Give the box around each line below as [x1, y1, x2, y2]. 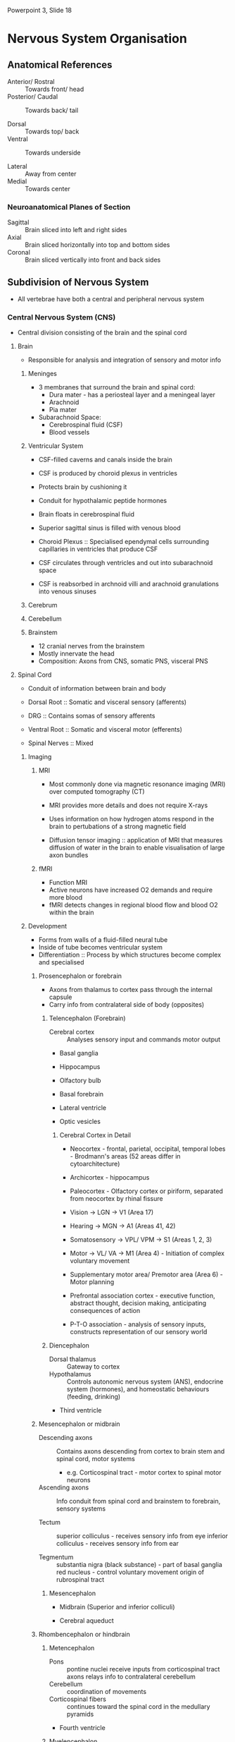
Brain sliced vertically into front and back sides [25, 255, 161, 264]
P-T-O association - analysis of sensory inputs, [70, 1320, 206, 1329]
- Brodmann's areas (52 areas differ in [70, 1152, 181, 1161]
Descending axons [38, 1434, 93, 1442]
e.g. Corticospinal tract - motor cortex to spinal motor [66, 1468, 222, 1477]
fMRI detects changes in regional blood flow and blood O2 [49, 901, 218, 909]
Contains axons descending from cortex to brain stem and [56, 1447, 225, 1456]
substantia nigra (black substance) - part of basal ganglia [56, 1561, 223, 1569]
